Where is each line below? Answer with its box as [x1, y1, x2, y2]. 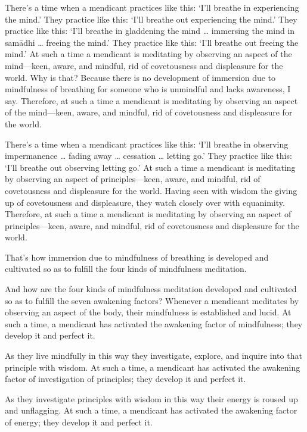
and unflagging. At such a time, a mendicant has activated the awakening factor [5, 404, 297, 417]
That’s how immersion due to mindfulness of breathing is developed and [5, 251, 269, 263]
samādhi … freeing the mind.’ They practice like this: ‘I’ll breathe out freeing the [5, 36, 299, 48]
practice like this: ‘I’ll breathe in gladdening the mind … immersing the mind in [5, 24, 295, 37]
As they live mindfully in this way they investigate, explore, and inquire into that [5, 349, 302, 362]
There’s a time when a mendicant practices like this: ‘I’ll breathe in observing [5, 137, 289, 150]
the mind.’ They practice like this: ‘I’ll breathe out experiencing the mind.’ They [5, 12, 297, 25]
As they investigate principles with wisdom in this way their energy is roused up [5, 392, 298, 405]
